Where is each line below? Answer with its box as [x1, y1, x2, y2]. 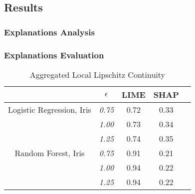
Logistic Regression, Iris [8, 103, 91, 115]
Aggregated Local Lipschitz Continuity [29, 68, 166, 80]
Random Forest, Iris [14, 147, 85, 159]
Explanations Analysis [4, 25, 95, 38]
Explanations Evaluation [4, 48, 104, 61]
